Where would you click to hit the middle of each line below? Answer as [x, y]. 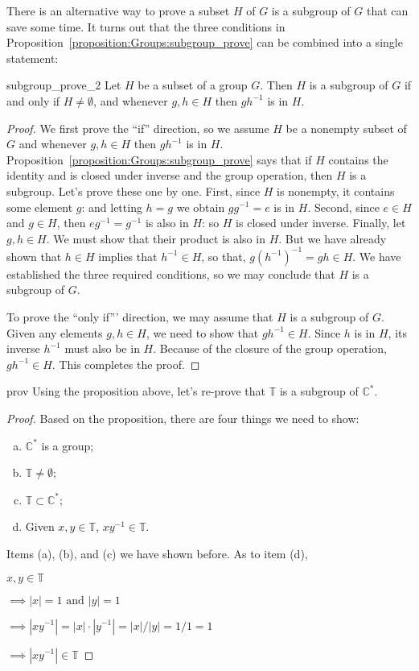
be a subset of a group [193, 85]
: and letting [112, 207]
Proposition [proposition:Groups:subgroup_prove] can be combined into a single [205, 42]
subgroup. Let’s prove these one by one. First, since [134, 191]
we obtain [201, 207]
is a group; [68, 445]
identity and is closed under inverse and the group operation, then [170, 175]
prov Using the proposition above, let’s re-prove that [136, 391]
